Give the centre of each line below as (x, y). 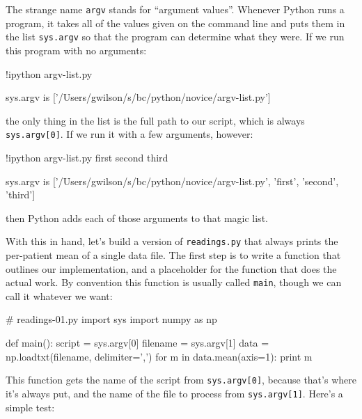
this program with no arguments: (76, 50)
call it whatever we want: (59, 295)
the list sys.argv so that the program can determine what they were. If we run (175, 37)
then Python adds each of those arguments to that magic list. (137, 218)
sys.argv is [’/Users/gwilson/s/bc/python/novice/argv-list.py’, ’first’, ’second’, (172, 181)
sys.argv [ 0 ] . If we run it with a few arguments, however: (129, 134)
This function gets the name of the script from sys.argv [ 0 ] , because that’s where (181, 380)
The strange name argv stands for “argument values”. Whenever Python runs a (175, 9)
